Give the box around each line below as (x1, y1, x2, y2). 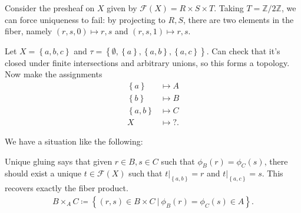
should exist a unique (5, 167, 82, 179)
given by (107, 2, 137, 14)
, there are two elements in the (183, 13, 294, 25)
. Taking (214, 2, 244, 14)
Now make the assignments (5, 68, 102, 80)
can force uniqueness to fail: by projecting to (5, 13, 166, 25)
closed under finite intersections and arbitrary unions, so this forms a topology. (5, 56, 290, 68)
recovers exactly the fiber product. (5, 182, 128, 194)
